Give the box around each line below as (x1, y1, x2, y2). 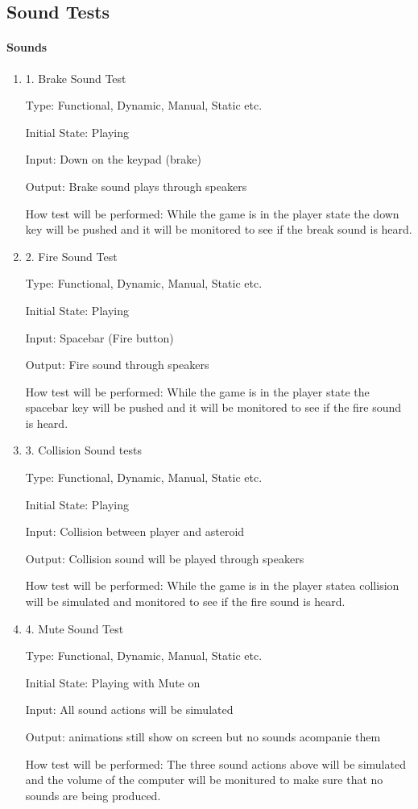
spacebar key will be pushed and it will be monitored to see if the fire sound (25, 399, 402, 416)
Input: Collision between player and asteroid (25, 523, 245, 540)
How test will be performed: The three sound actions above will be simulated (25, 755, 406, 772)
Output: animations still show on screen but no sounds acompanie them (25, 728, 381, 745)
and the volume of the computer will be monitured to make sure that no (25, 771, 383, 788)
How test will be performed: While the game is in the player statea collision (25, 577, 399, 594)
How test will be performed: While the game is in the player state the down (25, 205, 399, 222)
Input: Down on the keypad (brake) (25, 151, 201, 168)
